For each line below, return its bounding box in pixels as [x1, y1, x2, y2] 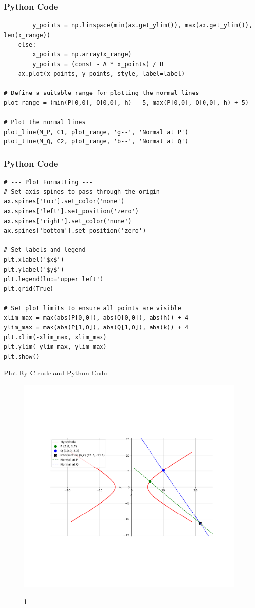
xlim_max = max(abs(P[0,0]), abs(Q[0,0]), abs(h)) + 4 [4, 314, 189, 322]
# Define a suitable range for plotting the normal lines [4, 90, 199, 97]
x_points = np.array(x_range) [32, 51, 132, 58]
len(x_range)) [4, 31, 51, 39]
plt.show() [4, 353, 40, 360]
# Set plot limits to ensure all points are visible [4, 304, 181, 312]
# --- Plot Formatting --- [4, 179, 93, 186]
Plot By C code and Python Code [4, 368, 107, 378]
